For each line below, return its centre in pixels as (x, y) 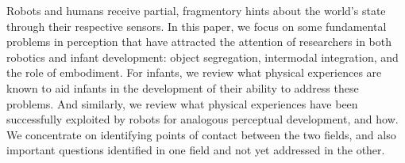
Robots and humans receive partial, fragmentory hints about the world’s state (196, 10)
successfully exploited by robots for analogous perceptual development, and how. (202, 119)
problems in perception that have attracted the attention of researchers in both (199, 42)
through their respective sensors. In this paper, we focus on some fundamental (197, 26)
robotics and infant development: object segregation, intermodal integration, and (202, 57)
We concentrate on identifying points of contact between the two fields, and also (201, 134)
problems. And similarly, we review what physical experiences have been (182, 103)
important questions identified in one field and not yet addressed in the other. (196, 150)
